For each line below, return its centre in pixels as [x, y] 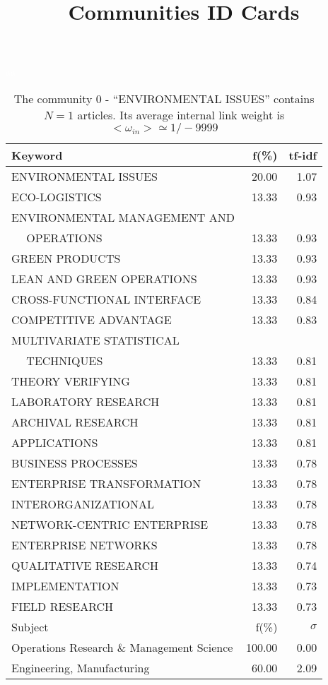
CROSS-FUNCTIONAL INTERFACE [106, 299]
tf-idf [303, 155]
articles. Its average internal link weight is [181, 114]
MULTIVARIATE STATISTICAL [95, 340]
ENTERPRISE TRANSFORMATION [106, 483]
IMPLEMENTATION [65, 585]
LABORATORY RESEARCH [86, 401]
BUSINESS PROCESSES [75, 463]
